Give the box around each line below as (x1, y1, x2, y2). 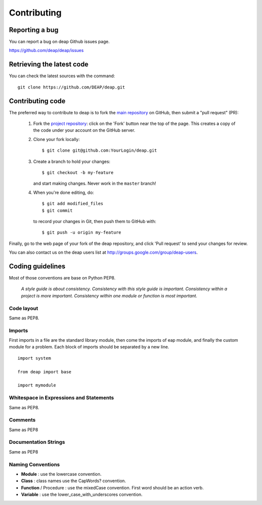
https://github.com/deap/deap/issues (9, 48, 84, 53)
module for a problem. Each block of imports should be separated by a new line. (9, 344, 169, 350)
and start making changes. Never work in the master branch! (33, 180, 156, 187)
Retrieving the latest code (9, 60, 89, 69)
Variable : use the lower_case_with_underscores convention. (21, 491, 143, 498)
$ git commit (42, 208, 73, 213)
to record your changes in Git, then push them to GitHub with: (33, 218, 156, 224)
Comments (9, 417, 36, 423)
